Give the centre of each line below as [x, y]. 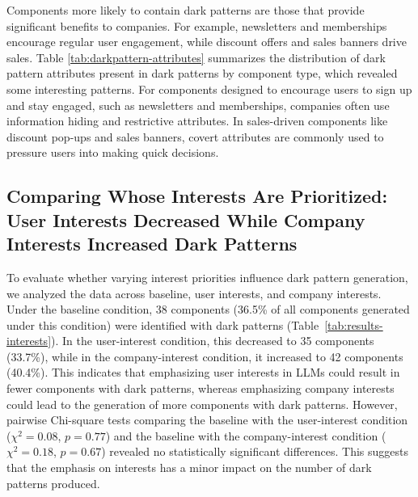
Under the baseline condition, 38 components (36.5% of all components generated [208, 309]
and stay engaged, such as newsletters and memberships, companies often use [198, 105]
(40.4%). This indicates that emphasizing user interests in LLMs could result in [203, 372]
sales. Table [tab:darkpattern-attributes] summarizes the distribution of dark [196, 57]
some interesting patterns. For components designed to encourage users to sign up [209, 88]
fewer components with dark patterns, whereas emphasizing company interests [201, 388]
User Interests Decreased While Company [186, 219]
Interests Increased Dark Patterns [152, 244]
